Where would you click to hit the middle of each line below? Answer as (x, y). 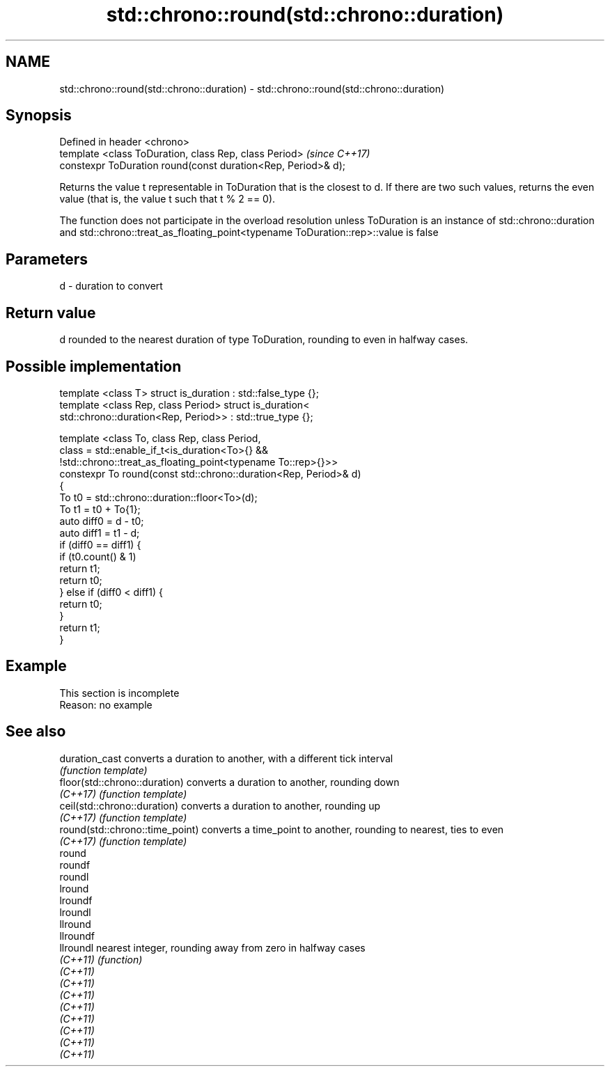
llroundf (77, 936)
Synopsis (39, 116)
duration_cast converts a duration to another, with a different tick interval (226, 758)
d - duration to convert (111, 286)
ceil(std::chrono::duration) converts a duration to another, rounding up (220, 805)
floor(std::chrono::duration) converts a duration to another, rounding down (229, 782)
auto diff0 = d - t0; (102, 521)
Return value (51, 313)
